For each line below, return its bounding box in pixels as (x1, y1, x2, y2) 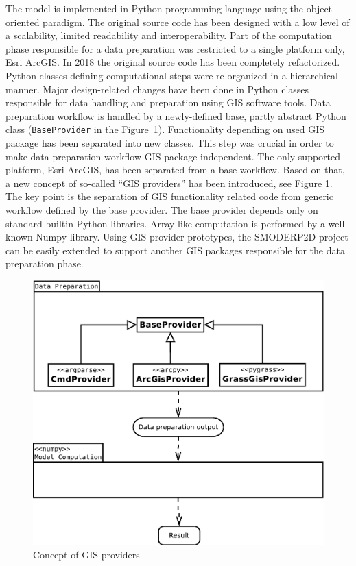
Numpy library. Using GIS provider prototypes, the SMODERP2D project (36, 230, 348, 244)
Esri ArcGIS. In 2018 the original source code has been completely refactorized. (5, 55, 340, 69)
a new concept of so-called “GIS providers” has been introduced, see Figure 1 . (5, 175, 333, 190)
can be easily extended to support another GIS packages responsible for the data (5, 243, 345, 257)
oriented (5, 14, 40, 29)
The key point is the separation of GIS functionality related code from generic (5, 189, 333, 204)
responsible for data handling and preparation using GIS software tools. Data (5, 95, 331, 110)
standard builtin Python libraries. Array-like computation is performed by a (5, 216, 325, 230)
